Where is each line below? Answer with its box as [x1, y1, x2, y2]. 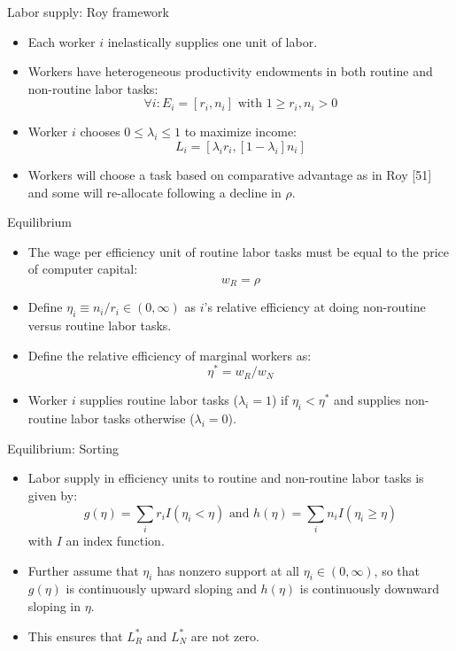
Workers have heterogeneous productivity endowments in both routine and [27, 62, 433, 81]
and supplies [333, 391, 401, 409]
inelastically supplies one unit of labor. [107, 32, 318, 50]
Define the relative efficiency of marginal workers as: [27, 345, 312, 364]
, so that [374, 561, 421, 579]
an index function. [66, 531, 165, 549]
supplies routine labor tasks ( [80, 391, 238, 409]
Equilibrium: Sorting [7, 438, 119, 457]
